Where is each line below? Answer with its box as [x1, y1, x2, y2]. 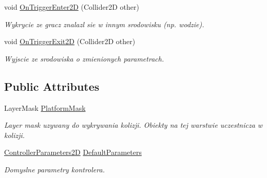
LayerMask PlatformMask [4, 102, 86, 113]
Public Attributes [4, 78, 100, 94]
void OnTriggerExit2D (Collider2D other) [4, 36, 136, 47]
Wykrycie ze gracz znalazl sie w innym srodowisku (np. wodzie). [4, 18, 204, 29]
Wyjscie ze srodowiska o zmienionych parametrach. [4, 53, 164, 64]
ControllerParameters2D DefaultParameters [4, 147, 142, 157]
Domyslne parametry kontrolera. [4, 164, 105, 174]
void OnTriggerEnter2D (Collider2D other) [4, 2, 139, 12]
